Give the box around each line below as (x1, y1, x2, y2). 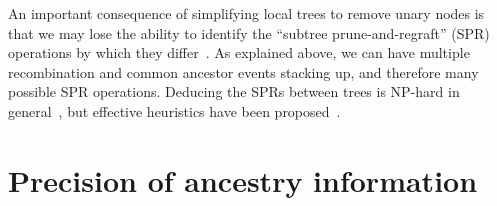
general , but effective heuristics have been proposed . (8, 100, 341, 121)
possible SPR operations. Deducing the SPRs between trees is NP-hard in (8, 81, 460, 102)
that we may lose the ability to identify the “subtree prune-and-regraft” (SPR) (8, 22, 490, 43)
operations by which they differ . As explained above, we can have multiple (8, 42, 470, 63)
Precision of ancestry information (8, 159, 478, 200)
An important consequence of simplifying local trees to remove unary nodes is (8, 3, 485, 23)
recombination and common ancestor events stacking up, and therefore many (8, 61, 479, 82)
